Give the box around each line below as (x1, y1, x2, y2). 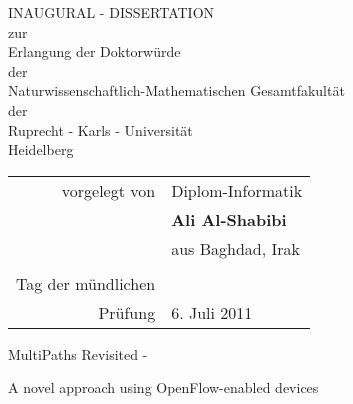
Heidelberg (8, 139, 74, 160)
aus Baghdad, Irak (171, 236, 300, 260)
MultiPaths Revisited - (8, 343, 148, 364)
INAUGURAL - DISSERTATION (8, 2, 215, 22)
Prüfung (98, 300, 156, 324)
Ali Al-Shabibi (171, 207, 287, 231)
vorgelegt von (61, 178, 156, 202)
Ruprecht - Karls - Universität (8, 119, 193, 140)
